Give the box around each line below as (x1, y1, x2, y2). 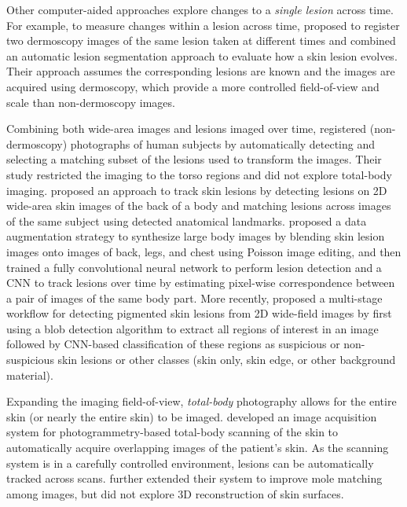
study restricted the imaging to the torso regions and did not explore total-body (6, 166, 392, 182)
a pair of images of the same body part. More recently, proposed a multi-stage (6, 289, 383, 306)
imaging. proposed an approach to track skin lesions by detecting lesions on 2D (6, 182, 387, 198)
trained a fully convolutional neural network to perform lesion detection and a (6, 259, 382, 275)
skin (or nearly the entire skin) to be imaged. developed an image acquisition (6, 408, 377, 424)
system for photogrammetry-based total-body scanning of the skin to (6, 424, 339, 440)
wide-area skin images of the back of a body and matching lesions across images (6, 197, 391, 214)
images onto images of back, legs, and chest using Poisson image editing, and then (6, 243, 401, 259)
